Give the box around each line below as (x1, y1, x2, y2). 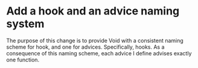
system (6, 17, 45, 31)
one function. (6, 56, 40, 63)
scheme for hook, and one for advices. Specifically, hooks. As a (6, 43, 165, 51)
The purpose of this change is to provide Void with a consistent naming (6, 37, 184, 44)
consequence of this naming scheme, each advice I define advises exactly (6, 49, 192, 57)
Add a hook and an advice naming (6, 4, 180, 18)
